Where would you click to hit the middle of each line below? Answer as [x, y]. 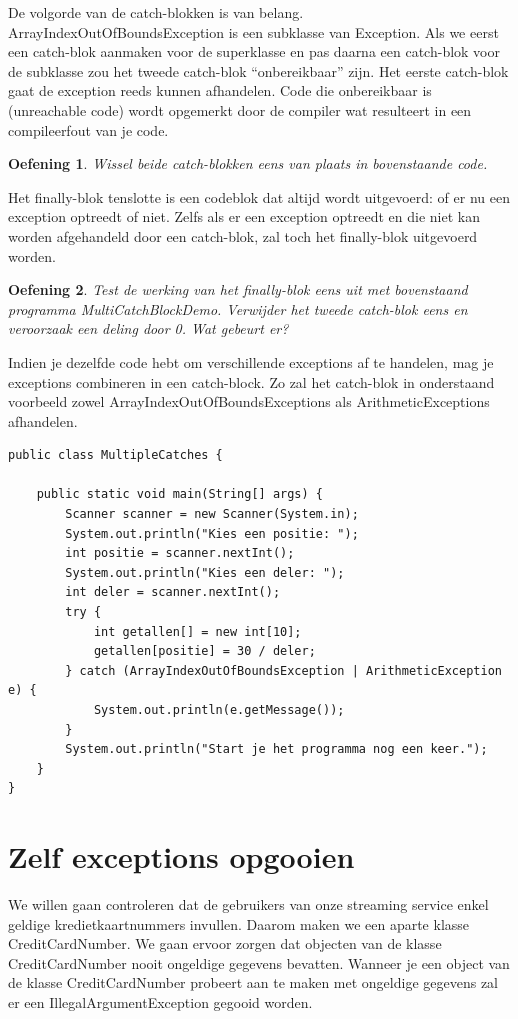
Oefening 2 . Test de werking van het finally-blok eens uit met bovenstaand [238, 289]
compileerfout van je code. [88, 129]
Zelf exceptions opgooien [181, 856]
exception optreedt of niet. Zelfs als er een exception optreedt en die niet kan [244, 216]
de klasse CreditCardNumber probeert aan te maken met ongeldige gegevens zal [253, 982]
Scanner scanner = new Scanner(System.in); [212, 514]
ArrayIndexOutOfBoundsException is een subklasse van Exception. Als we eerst [253, 31]
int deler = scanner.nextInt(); [173, 592]
